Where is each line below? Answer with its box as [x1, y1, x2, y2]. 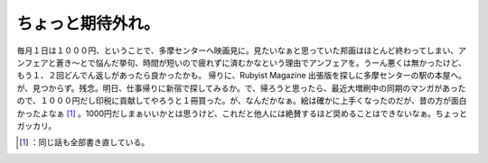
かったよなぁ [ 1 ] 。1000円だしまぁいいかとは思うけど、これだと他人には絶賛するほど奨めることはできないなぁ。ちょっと [16, 108, 468, 119]
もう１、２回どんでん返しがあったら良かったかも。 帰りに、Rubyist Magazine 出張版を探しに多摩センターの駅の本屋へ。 [16, 70, 467, 81]
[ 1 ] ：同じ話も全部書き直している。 [19, 137, 149, 148]
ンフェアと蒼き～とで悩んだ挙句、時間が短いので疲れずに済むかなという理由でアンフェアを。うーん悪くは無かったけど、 [16, 57, 467, 68]
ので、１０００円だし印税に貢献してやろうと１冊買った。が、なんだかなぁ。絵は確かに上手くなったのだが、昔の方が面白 [16, 95, 467, 106]
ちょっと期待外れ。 [16, 14, 160, 33]
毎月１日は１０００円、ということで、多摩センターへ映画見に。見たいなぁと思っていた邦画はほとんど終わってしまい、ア [16, 45, 467, 56]
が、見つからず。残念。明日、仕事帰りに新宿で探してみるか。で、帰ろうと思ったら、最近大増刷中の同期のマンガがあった [16, 82, 466, 94]
